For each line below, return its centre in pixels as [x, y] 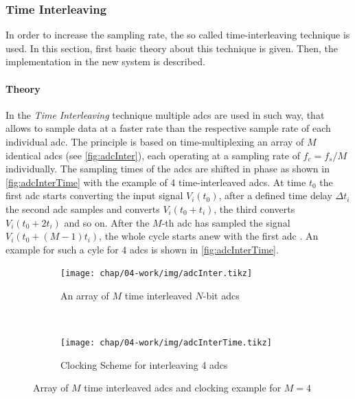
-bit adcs [221, 295]
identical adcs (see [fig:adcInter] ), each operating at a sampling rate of [153, 155]
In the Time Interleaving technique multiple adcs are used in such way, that [165, 114]
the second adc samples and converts [83, 208]
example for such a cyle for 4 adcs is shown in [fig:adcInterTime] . [142, 249]
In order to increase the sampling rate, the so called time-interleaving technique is [178, 35]
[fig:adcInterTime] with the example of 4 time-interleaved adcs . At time [156, 182]
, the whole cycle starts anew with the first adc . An [209, 236]
